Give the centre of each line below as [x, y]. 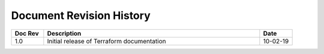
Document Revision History [81, 15]
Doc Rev [27, 33]
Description [64, 33]
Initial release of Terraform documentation [106, 41]
